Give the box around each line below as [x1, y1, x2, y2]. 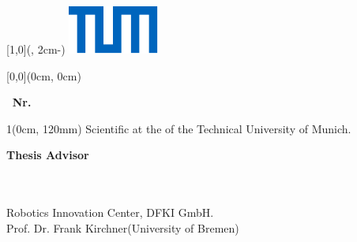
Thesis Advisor [6, 147, 89, 163]
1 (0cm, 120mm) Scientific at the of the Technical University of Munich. [6, 120, 351, 136]
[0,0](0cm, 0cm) [6, 67, 81, 84]
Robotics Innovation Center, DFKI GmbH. [6, 204, 214, 221]
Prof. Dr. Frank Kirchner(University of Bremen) [6, 219, 239, 236]
